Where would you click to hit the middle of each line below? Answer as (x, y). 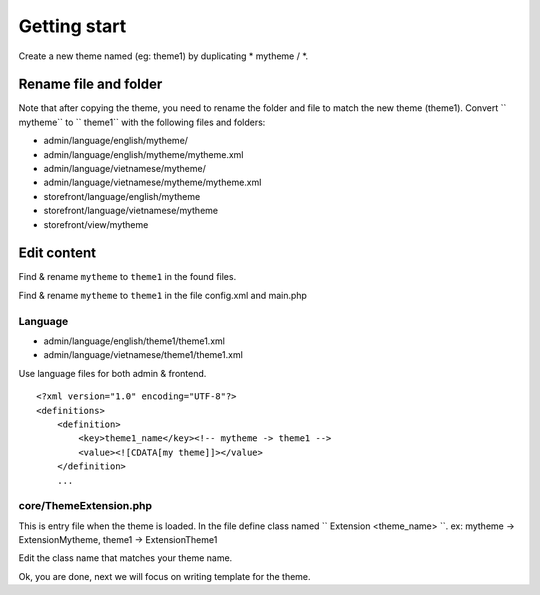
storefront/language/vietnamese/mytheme (131, 211)
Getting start (72, 26)
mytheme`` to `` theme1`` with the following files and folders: (142, 122)
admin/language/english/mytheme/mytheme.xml (143, 154)
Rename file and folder (90, 84)
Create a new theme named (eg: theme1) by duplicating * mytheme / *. (163, 56)
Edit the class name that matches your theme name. (125, 558)
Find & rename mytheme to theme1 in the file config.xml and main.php (162, 295)
